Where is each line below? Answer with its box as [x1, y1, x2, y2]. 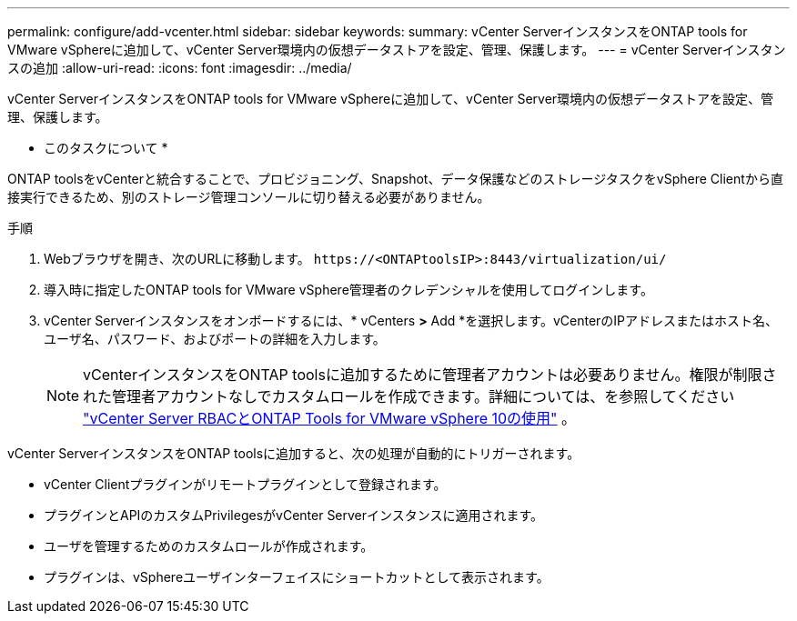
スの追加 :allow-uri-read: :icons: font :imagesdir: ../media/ [7, 60, 352, 75]
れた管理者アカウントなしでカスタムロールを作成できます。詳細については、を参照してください [83, 387, 735, 406]
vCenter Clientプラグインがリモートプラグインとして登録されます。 [44, 476, 447, 492]
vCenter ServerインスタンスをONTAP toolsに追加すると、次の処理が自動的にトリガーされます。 [7, 446, 580, 461]
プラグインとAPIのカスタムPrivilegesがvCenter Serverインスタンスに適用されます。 [44, 507, 544, 523]
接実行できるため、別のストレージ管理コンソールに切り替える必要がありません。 [7, 189, 490, 205]
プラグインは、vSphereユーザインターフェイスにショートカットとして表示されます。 [44, 569, 550, 585]
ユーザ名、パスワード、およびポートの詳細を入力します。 [44, 331, 386, 346]
